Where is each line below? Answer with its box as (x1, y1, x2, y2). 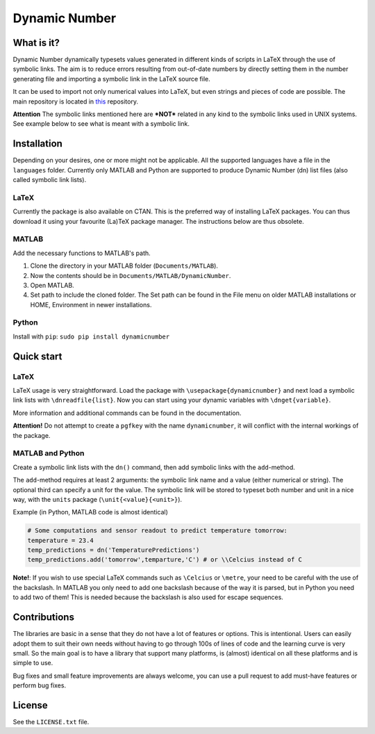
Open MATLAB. (30, 281, 74, 289)
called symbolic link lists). (12, 176, 87, 184)
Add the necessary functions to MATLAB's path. (12, 249, 151, 257)
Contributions (12, 612, 74, 623)
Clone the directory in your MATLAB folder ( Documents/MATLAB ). (30, 261, 219, 270)
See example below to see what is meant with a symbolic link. (12, 120, 190, 128)
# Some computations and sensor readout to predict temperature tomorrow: (27, 527, 288, 535)
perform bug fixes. (12, 681, 66, 690)
